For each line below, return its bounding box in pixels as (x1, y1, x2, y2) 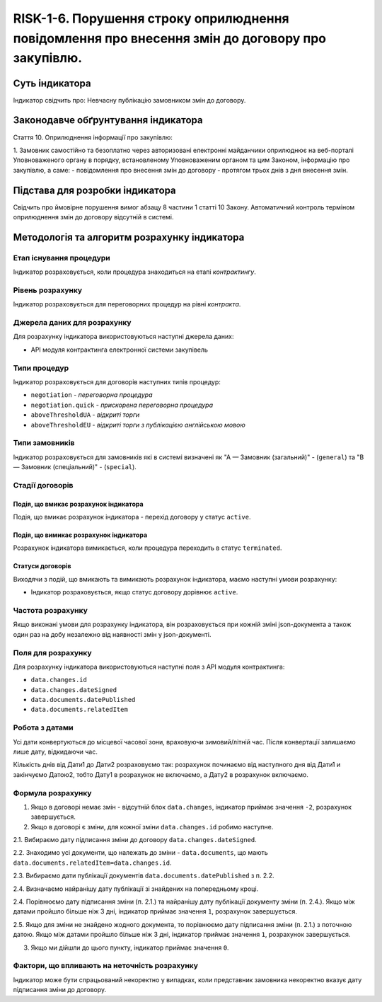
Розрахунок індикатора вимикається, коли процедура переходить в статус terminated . (13, 543, 282, 552)
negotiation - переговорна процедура (30, 391, 153, 399)
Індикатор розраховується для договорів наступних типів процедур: (13, 378, 221, 386)
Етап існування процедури (13, 253, 111, 263)
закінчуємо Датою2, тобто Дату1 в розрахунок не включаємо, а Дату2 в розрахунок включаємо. (13, 770, 309, 778)
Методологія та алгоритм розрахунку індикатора (13, 231, 245, 243)
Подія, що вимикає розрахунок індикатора (13, 531, 148, 539)
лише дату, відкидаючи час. (13, 747, 98, 756)
